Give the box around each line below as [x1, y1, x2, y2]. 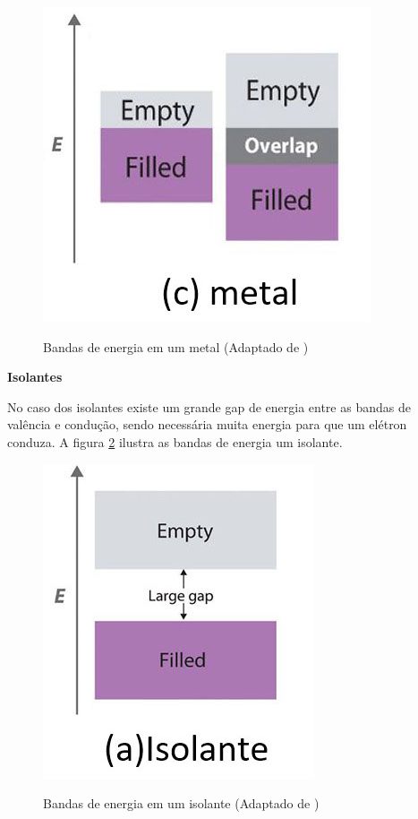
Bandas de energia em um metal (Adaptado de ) [43, 337, 309, 356]
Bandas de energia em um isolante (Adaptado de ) [43, 794, 320, 813]
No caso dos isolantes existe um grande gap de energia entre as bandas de [7, 397, 411, 416]
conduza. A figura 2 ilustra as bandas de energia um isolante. [7, 432, 343, 451]
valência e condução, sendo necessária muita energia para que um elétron [7, 415, 407, 434]
